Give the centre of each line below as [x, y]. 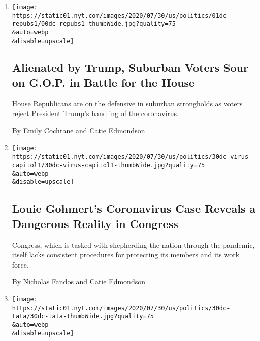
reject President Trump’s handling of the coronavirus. [95, 113]
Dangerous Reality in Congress [95, 223]
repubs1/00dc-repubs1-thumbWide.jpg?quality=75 [94, 24]
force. [20, 264]
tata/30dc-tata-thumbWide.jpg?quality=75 [83, 316]
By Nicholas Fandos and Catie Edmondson [78, 281]
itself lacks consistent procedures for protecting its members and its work [126, 255]
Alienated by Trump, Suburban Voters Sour [130, 67]
